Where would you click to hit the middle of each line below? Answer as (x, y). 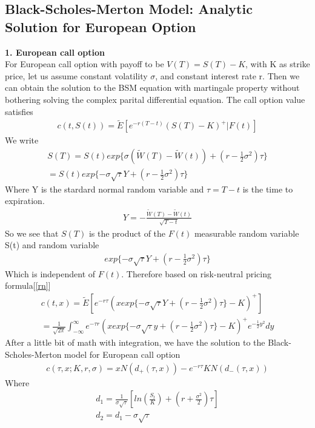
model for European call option (122, 354)
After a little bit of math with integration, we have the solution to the (135, 342)
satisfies (19, 111)
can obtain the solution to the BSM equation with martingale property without (152, 87)
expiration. (25, 201)
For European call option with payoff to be (85, 64)
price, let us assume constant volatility (76, 75)
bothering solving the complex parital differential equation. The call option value (155, 99)
